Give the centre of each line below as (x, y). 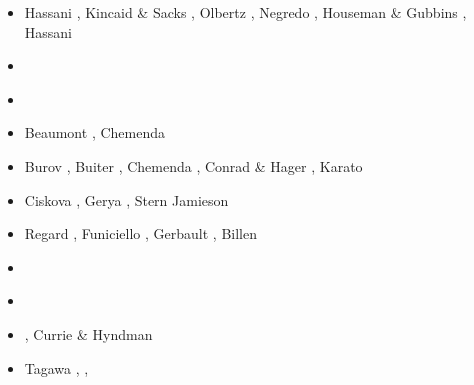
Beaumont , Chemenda (94, 132)
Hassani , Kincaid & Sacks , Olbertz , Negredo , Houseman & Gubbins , (245, 12)
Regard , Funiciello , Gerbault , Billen (141, 233)
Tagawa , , (56, 367)
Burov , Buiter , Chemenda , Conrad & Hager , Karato (193, 165)
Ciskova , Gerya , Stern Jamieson (126, 199)
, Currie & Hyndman (88, 333)
